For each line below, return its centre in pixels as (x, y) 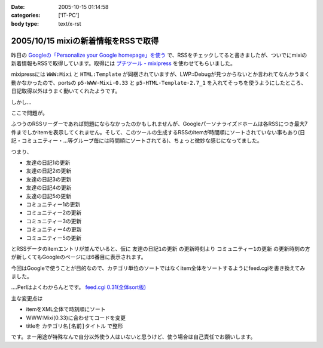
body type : (25, 23)
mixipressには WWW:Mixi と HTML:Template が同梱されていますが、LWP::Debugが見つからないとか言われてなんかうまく (161, 74)
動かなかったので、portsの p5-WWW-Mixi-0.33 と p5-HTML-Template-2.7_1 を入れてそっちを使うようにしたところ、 (159, 82)
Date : (18, 7)
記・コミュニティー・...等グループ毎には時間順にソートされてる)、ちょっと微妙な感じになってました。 (137, 141)
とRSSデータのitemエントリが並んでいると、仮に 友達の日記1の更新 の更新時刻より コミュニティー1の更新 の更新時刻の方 (161, 248)
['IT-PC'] (69, 16)
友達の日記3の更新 (49, 179)
